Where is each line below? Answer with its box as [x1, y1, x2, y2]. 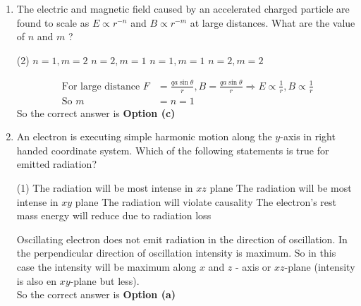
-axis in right [280, 129, 336, 144]
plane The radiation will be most [209, 180, 352, 195]
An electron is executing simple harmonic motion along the [16, 129, 272, 144]
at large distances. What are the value [190, 15, 355, 30]
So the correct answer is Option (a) [16, 287, 176, 302]
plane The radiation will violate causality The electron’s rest [75, 194, 336, 209]
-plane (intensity [284, 259, 355, 274]
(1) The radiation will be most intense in [16, 180, 193, 195]
